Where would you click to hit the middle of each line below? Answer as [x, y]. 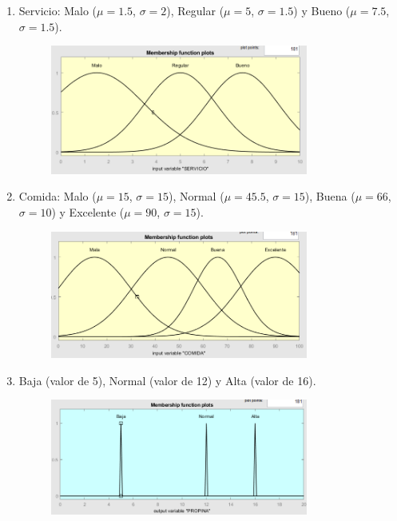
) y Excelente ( [88, 211]
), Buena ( [330, 196]
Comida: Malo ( [58, 196]
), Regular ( [195, 10]
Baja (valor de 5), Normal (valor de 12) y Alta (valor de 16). [167, 380]
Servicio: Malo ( [58, 10]
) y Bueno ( [322, 10]
